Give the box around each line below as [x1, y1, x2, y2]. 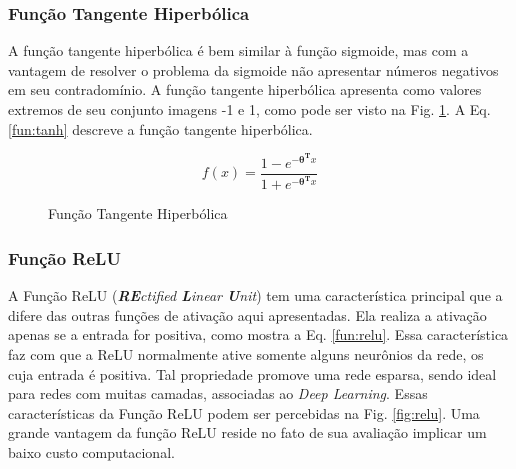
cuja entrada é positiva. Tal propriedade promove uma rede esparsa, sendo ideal [8, 363, 497, 384]
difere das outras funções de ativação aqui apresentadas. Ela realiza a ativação [8, 304, 487, 325]
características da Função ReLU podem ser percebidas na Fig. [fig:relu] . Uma [8, 402, 480, 423]
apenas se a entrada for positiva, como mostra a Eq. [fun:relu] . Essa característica [8, 324, 509, 345]
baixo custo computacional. [8, 441, 175, 462]
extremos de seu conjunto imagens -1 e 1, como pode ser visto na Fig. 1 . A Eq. [8, 99, 491, 119]
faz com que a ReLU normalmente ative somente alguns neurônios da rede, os [8, 343, 484, 364]
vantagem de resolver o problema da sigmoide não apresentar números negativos [8, 59, 499, 80]
